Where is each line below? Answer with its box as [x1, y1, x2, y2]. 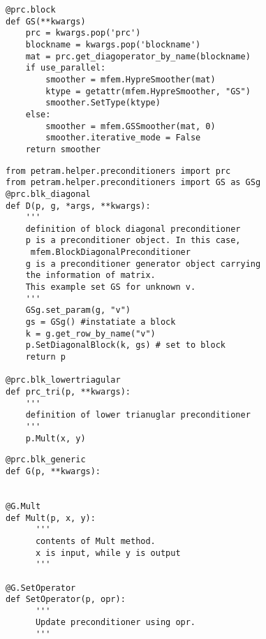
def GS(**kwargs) [6, 16, 86, 27]
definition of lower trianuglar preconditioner [25, 410, 251, 420]
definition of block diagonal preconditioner [25, 223, 241, 234]
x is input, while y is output [35, 548, 181, 558]
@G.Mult [6, 501, 41, 511]
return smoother [25, 144, 101, 154]
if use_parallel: [25, 63, 106, 73]
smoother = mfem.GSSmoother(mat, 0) [45, 121, 216, 131]
